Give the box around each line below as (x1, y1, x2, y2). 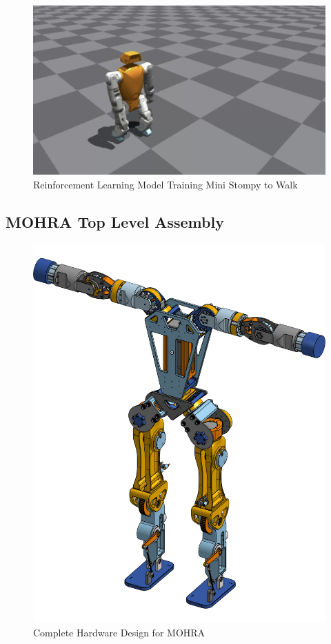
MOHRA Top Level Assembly (6, 211, 224, 232)
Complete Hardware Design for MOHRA (33, 625, 205, 639)
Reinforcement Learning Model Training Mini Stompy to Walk (33, 177, 298, 191)
